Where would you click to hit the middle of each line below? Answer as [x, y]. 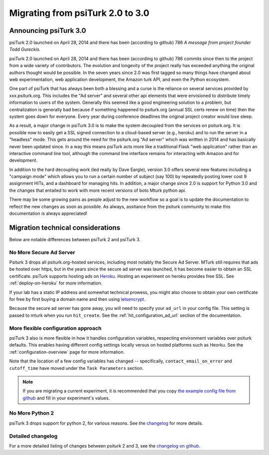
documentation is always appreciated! [48, 213]
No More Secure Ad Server [42, 252]
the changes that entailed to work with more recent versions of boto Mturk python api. [98, 190]
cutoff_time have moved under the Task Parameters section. [76, 368]
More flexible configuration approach [55, 328]
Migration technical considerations [65, 227]
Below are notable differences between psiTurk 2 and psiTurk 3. [75, 239]
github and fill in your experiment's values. [66, 398]
